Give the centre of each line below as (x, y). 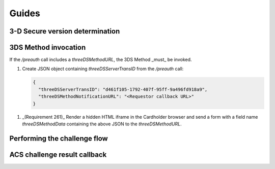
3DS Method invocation (48, 47)
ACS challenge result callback (58, 155)
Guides (25, 13)
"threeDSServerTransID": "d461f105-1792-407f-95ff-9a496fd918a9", (123, 89)
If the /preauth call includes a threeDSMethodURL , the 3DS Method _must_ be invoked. (101, 60)
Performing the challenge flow (59, 138)
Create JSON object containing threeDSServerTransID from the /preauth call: (103, 69)
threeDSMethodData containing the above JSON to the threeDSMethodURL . (102, 124)
